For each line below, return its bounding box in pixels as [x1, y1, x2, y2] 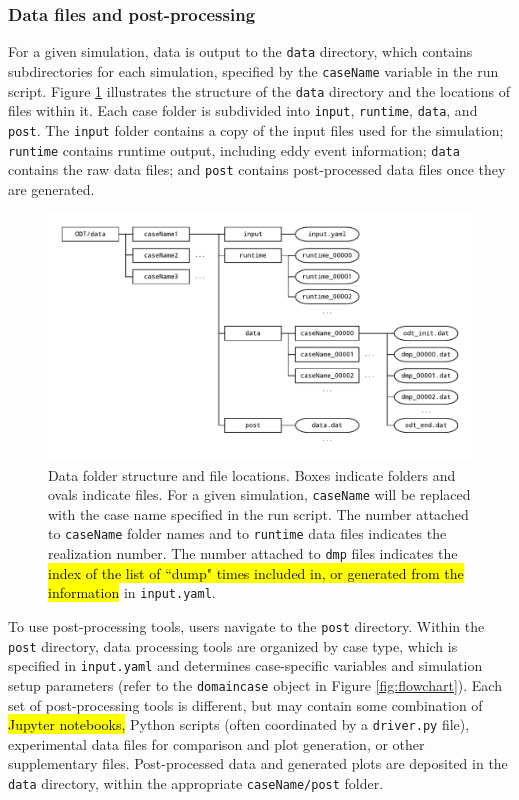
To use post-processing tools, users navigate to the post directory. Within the [8, 616, 485, 637]
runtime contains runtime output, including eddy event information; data [8, 139, 460, 160]
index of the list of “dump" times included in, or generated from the [48, 562, 464, 583]
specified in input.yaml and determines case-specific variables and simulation [8, 655, 483, 676]
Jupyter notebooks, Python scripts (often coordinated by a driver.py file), [8, 714, 470, 735]
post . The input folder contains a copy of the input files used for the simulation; [8, 119, 504, 140]
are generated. [8, 178, 95, 199]
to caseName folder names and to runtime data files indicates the [48, 523, 447, 544]
